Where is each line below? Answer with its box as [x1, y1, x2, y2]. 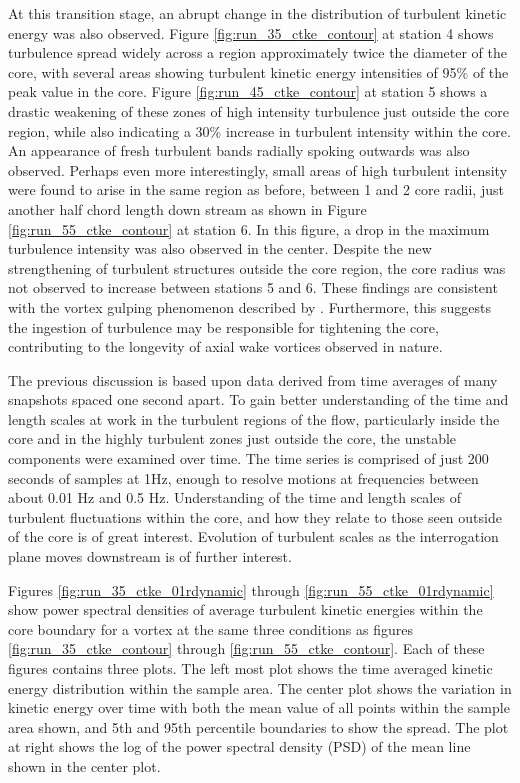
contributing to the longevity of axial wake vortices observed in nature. [8, 336, 443, 357]
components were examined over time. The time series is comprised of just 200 [8, 448, 489, 469]
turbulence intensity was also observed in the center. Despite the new [8, 238, 432, 259]
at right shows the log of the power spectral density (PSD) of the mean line [8, 736, 471, 757]
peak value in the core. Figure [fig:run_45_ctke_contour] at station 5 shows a [8, 81, 488, 102]
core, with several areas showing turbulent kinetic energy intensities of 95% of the [8, 61, 509, 82]
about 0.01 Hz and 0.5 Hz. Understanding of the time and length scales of [8, 487, 461, 508]
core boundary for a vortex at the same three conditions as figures [8, 618, 413, 639]
